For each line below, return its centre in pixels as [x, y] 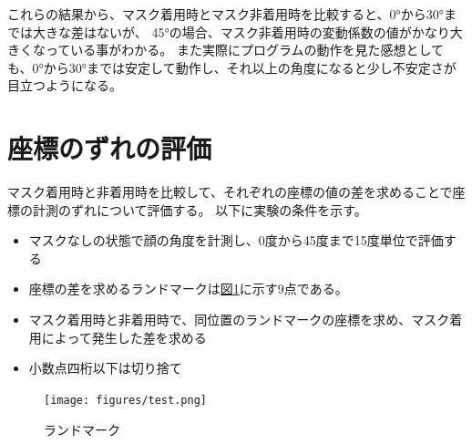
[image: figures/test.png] [125, 400]
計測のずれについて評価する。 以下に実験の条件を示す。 [200, 209]
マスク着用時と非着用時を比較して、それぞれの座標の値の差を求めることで [230, 192]
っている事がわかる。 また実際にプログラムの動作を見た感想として [245, 50]
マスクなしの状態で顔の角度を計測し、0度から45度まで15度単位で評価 [236, 240]
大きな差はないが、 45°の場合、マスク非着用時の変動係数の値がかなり [241, 31]
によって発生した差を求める [124, 337]
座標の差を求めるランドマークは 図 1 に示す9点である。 [188, 289]
